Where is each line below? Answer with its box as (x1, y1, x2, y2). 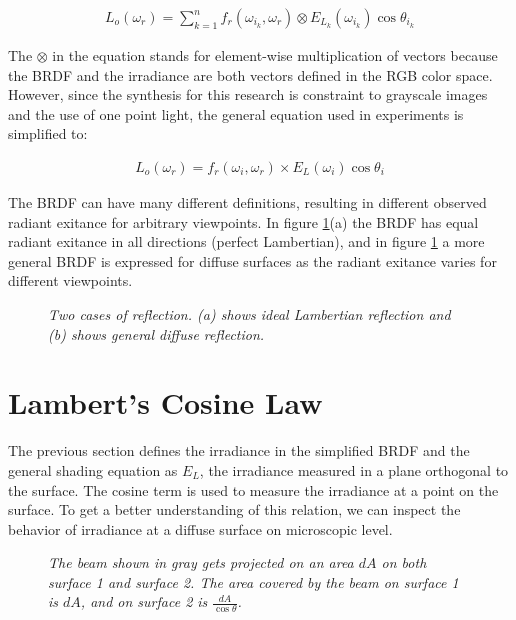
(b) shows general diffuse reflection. (48, 323, 265, 344)
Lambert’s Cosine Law (8, 382, 323, 423)
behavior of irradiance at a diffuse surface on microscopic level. (8, 518, 393, 539)
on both (381, 552, 427, 573)
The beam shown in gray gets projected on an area (48, 552, 354, 573)
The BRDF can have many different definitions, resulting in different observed (8, 192, 487, 213)
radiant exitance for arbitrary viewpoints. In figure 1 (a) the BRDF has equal (8, 211, 479, 232)
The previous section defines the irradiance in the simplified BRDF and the (8, 440, 470, 461)
